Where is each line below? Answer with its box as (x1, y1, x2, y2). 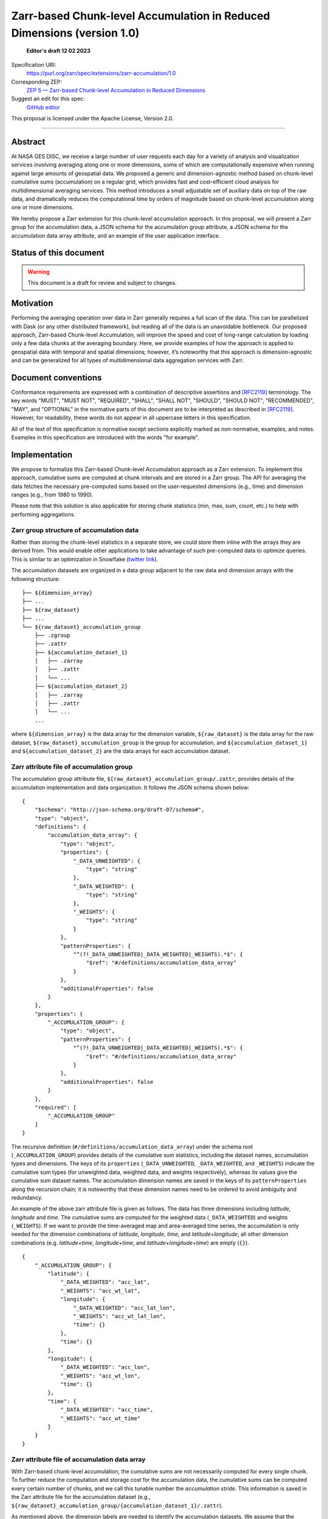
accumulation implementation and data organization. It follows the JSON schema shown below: (11, 784, 250, 791)
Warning (27, 268, 50, 275)
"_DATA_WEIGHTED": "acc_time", (60, 1407, 154, 1413)
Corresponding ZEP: (11, 78, 62, 85)
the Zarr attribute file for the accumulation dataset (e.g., (11, 1493, 151, 1501)
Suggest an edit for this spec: (11, 95, 85, 103)
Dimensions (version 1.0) (11, 26, 140, 39)
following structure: (11, 575, 60, 583)
